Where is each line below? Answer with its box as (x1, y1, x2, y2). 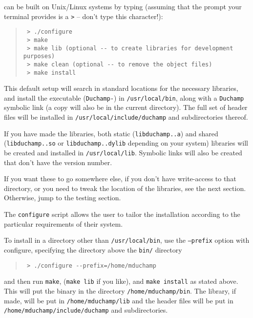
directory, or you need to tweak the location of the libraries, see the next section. (4, 183, 246, 193)
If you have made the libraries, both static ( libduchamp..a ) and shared (4, 128, 218, 138)
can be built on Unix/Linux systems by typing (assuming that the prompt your (4, 1, 242, 11)
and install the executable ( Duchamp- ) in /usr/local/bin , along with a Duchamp (4, 92, 244, 103)
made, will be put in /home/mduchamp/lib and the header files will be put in (4, 295, 233, 305)
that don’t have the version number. (4, 157, 112, 167)
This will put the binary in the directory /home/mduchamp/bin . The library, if (4, 285, 236, 296)
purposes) (23, 53, 55, 60)
